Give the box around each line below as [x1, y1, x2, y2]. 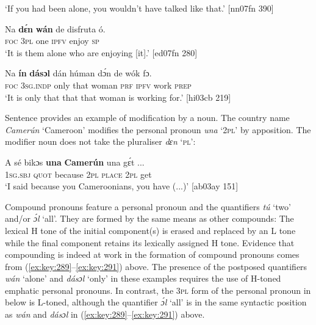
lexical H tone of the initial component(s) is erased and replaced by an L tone [5, 224, 296, 236]
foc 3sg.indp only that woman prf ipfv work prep [5, 78, 192, 91]
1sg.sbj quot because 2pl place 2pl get [5, 167, 152, 180]
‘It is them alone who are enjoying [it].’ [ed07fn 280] [5, 46, 198, 59]
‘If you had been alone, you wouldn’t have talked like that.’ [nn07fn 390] [5, 2, 274, 14]
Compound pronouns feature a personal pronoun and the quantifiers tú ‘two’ [5, 200, 291, 213]
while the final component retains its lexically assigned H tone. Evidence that [5, 236, 295, 249]
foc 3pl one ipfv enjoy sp [5, 34, 99, 47]
